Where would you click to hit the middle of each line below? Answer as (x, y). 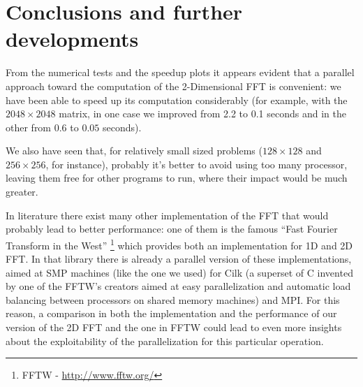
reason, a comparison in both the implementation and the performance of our (171, 313)
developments (72, 39)
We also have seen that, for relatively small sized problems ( (134, 151)
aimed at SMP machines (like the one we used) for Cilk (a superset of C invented (179, 272)
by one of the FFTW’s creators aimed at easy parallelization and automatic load (178, 286)
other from (29, 127)
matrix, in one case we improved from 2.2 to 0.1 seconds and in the (202, 114)
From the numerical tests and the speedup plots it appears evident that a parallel (180, 72)
